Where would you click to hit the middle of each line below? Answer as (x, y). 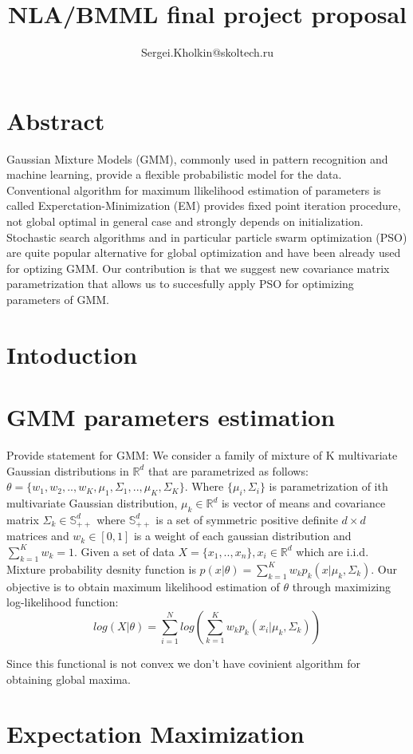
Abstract (56, 120)
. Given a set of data (124, 551)
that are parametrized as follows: (228, 470)
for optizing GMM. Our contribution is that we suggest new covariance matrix (198, 268)
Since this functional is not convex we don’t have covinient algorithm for (183, 663)
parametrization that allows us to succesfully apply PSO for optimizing (180, 284)
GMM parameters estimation (171, 417)
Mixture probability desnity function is (101, 568)
